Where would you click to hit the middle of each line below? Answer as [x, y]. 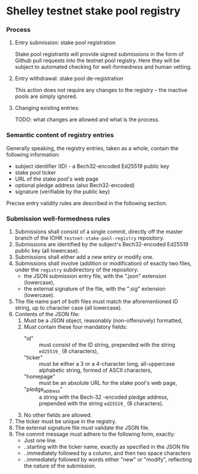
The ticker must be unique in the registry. [66, 421]
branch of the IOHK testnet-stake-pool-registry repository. [89, 238]
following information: [33, 154]
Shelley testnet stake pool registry [93, 11]
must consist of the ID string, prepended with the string [107, 345]
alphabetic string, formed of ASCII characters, [95, 370]
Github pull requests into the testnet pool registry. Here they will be [98, 60]
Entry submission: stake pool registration [65, 42]
